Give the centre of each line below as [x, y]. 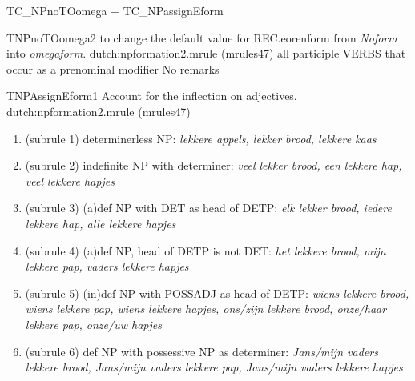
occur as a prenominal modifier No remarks [113, 68]
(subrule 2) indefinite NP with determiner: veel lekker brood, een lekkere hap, [214, 165]
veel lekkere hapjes [70, 180]
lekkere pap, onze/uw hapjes [93, 324]
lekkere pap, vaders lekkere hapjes [107, 266]
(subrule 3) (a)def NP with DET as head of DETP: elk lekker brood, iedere [208, 208]
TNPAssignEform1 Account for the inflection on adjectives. [152, 96]
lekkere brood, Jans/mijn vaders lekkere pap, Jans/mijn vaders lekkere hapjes [214, 367]
